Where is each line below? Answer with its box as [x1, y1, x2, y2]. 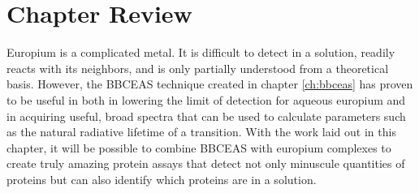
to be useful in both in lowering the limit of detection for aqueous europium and [6, 91, 406, 108]
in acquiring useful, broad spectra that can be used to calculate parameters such [6, 107, 406, 124]
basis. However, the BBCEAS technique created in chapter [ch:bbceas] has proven [6, 75, 413, 92]
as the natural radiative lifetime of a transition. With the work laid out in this [6, 123, 396, 140]
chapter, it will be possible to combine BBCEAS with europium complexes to [6, 139, 391, 156]
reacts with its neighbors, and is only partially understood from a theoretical [6, 59, 389, 76]
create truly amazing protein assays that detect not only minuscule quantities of [6, 155, 405, 172]
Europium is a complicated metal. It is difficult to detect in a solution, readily [6, 44, 395, 61]
